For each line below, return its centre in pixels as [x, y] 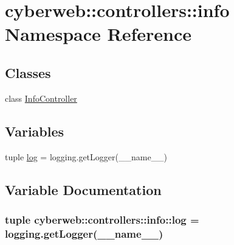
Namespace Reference [98, 34]
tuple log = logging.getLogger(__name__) [86, 156]
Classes [28, 72]
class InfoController [41, 98]
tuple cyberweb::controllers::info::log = [102, 219]
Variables [35, 131]
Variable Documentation [83, 189]
